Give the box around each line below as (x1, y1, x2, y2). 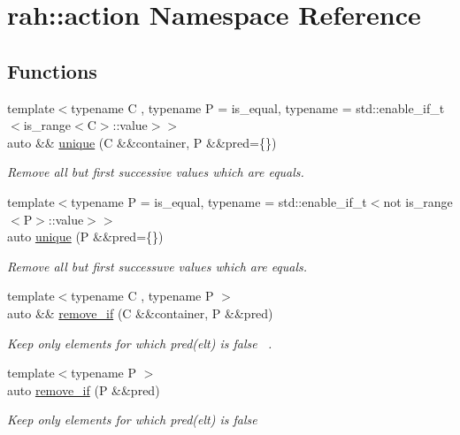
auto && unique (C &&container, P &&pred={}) (7, 133, 277, 151)
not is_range (383, 192, 453, 210)
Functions (7, 57, 97, 84)
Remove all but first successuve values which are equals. (7, 256, 308, 275)
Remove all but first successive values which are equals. (7, 163, 304, 181)
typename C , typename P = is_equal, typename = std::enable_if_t (71, 98, 445, 117)
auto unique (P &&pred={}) (7, 227, 164, 246)
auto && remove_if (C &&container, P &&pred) (7, 303, 273, 322)
